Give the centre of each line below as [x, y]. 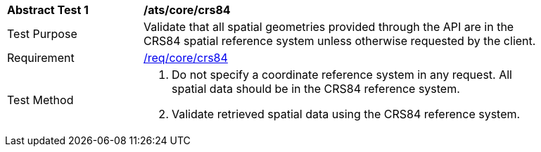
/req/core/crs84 [186, 58]
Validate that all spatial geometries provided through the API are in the [329, 27]
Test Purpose [42, 34]
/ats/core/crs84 [187, 10]
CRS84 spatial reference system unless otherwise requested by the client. [340, 41]
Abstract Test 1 [48, 10]
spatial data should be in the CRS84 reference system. [316, 89]
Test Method [40, 100]
